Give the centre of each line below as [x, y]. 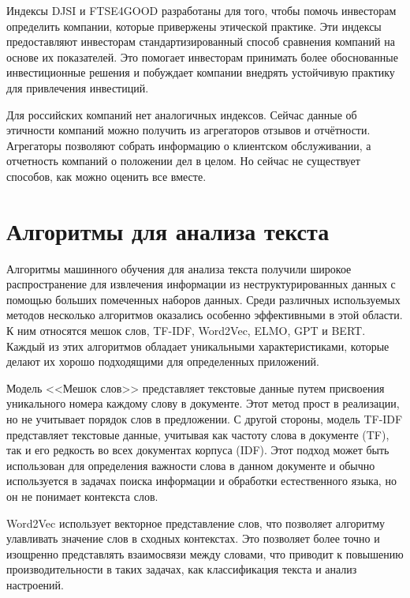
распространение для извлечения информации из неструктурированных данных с [201, 284]
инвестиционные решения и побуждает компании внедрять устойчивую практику [201, 72]
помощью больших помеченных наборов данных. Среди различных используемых [203, 299]
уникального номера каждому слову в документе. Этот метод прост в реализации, [203, 403]
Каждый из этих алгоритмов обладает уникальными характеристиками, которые [198, 346]
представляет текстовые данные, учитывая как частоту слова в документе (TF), [198, 434]
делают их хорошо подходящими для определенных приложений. [163, 361]
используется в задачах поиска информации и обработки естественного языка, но [201, 481]
